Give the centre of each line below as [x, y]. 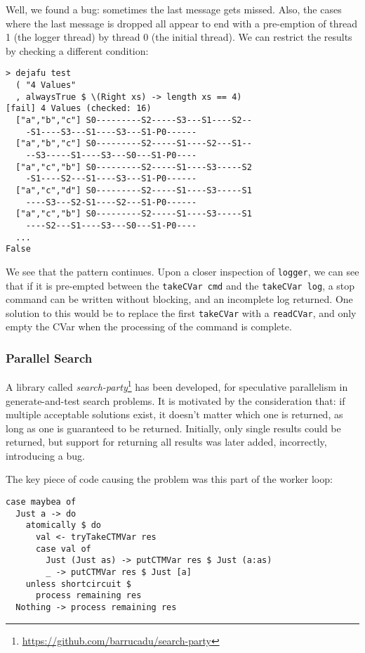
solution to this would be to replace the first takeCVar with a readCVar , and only [181, 312]
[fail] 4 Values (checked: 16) [79, 109]
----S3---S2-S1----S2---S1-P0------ [111, 202]
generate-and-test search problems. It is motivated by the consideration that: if [175, 400]
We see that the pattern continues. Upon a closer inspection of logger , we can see [182, 271]
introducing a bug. [45, 455]
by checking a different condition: [77, 50]
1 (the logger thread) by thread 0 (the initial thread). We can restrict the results [179, 37]
